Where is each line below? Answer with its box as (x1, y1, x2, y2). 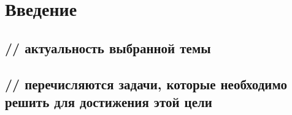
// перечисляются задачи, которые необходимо (5, 74, 287, 93)
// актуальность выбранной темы (5, 38, 211, 57)
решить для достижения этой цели (5, 92, 212, 111)
